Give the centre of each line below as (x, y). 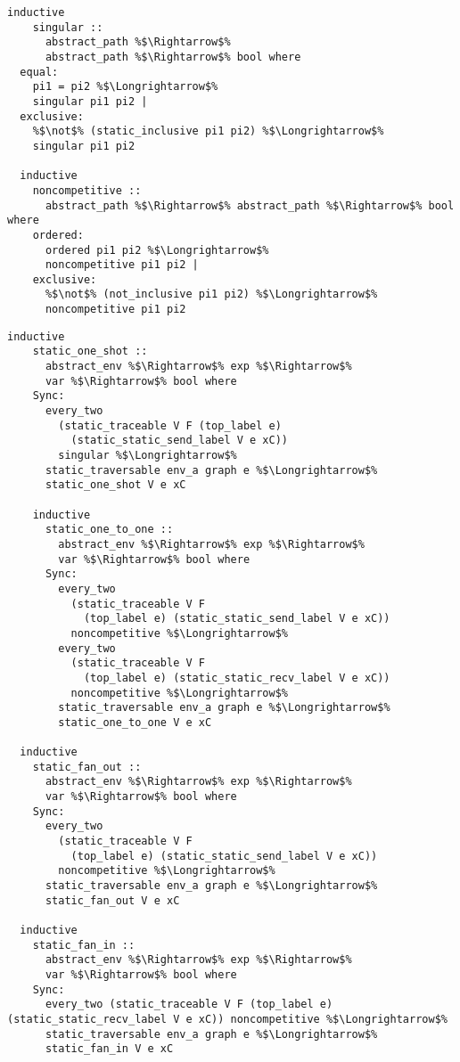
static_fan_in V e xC (109, 1049)
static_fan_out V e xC (112, 900)
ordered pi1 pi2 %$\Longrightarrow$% (157, 250)
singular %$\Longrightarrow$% (148, 456)
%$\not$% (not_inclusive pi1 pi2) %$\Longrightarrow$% (211, 294)
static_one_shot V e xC (115, 485)
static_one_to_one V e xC (135, 722)
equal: (39, 72)
